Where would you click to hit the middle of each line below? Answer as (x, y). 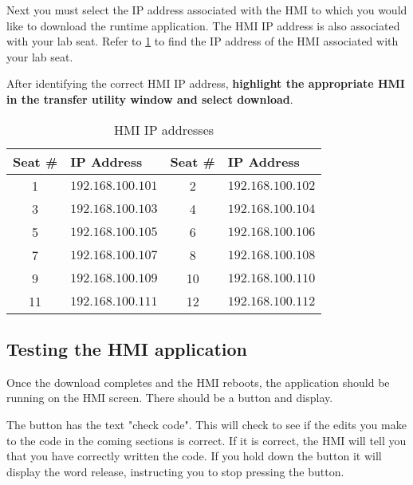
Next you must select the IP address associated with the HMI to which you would (207, 10)
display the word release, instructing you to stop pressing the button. (175, 471)
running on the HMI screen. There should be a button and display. (170, 398)
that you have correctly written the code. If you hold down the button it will (194, 456)
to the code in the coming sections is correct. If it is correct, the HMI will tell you (206, 440)
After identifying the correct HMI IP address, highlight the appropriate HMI (206, 83)
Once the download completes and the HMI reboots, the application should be (198, 382)
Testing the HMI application (127, 348)
